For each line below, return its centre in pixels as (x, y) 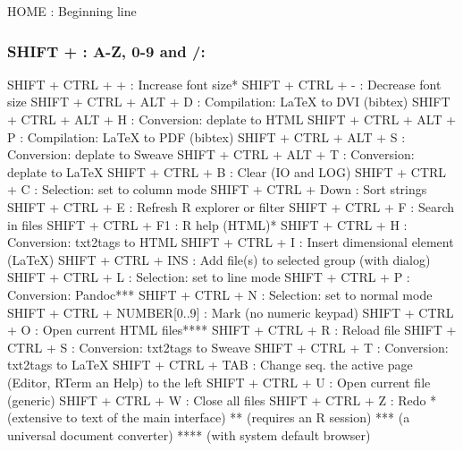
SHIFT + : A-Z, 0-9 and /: (106, 51)
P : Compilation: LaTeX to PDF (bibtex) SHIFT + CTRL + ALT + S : (206, 136)
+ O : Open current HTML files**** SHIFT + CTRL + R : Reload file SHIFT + (232, 330)
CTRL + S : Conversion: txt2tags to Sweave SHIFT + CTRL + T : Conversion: (228, 347)
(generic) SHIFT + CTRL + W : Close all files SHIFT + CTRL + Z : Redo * (222, 400)
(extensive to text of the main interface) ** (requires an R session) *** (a (209, 417)
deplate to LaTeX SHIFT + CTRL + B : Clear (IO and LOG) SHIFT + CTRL (227, 171)
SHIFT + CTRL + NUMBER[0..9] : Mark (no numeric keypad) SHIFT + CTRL (231, 312)
